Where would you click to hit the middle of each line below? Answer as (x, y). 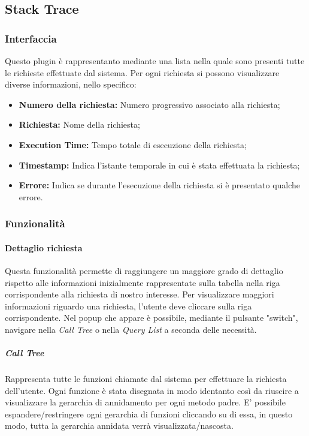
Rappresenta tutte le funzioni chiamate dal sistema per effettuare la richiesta (146, 379)
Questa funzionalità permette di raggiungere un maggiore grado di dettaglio (144, 270)
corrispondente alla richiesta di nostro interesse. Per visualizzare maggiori (140, 294)
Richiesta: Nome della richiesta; (79, 124)
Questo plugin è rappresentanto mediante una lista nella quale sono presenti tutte (155, 61)
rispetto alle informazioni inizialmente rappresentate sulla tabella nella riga (143, 282)
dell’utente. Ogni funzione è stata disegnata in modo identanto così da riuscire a (152, 390)
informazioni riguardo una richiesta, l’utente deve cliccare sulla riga (128, 306)
